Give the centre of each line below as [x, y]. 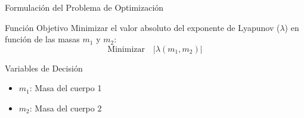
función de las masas [42, 39]
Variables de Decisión [44, 68]
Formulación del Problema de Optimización [84, 7]
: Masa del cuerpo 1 [66, 88]
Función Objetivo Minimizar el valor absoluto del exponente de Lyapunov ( [142, 27]
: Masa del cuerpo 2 [66, 108]
